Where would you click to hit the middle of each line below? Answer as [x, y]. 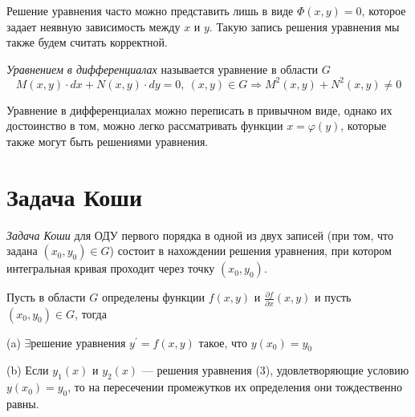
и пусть [333, 297]
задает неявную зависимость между [94, 26]
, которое [384, 10]
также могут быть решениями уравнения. [108, 142]
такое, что [223, 342]
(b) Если [28, 370]
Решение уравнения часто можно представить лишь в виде [150, 10]
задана [22, 251]
